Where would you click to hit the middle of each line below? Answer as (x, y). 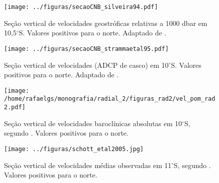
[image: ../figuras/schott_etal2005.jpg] (74, 149)
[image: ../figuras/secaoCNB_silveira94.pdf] (81, 7)
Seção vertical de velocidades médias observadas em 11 (88, 165)
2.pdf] (15, 107)
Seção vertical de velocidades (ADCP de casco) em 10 (86, 65)
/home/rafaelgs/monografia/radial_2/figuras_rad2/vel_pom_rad (110, 99)
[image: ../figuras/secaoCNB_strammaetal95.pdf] (86, 49)
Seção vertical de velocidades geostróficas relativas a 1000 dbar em (106, 23)
